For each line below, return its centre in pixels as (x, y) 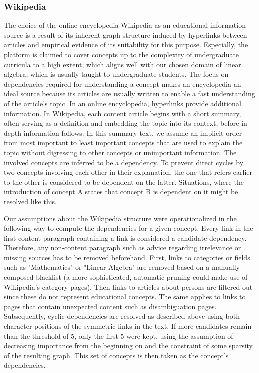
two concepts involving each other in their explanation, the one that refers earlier (128, 172)
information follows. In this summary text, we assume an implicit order (133, 133)
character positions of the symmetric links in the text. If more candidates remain (128, 326)
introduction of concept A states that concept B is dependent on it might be (121, 191)
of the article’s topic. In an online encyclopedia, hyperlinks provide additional (123, 103)
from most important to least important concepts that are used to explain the (123, 143)
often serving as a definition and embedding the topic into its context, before (122, 123)
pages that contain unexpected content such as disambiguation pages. (110, 306)
